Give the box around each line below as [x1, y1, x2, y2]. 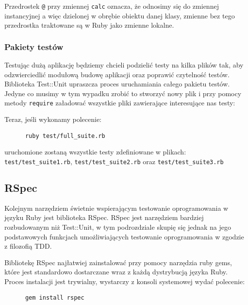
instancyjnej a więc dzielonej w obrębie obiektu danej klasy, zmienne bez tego [4, 10, 235, 20]
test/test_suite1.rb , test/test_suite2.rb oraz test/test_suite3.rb [4, 156, 224, 166]
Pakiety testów [4, 40, 64, 52]
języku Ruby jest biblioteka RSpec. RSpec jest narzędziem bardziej [4, 212, 204, 222]
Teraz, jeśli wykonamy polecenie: [4, 114, 101, 124]
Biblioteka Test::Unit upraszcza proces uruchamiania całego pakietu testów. [4, 79, 230, 89]
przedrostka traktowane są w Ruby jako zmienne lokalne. [4, 20, 174, 30]
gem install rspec [25, 294, 84, 302]
